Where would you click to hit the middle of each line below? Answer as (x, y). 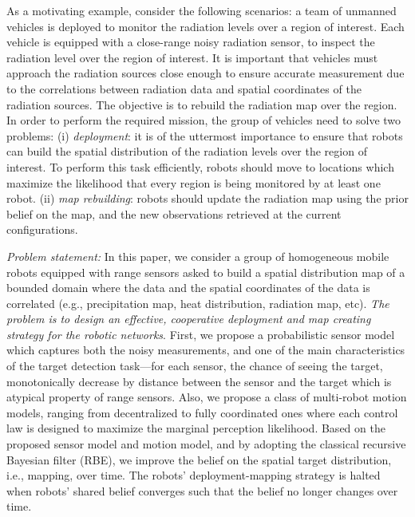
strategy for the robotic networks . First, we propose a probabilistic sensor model (201, 334)
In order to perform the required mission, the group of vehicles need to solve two (204, 120)
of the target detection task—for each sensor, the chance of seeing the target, (195, 366)
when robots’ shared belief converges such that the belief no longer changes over (202, 490)
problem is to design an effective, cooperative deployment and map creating (189, 319)
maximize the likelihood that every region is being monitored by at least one (194, 182)
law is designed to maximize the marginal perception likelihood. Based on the (196, 428)
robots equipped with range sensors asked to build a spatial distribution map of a (206, 272)
